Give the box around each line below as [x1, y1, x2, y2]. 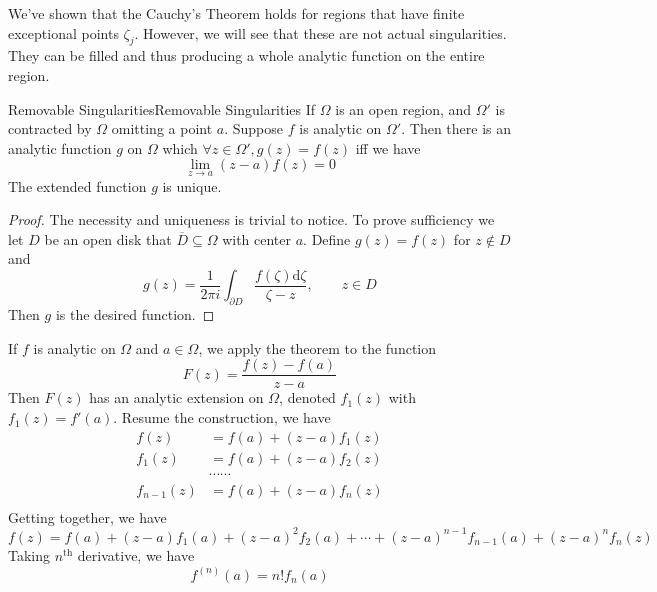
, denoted [279, 387, 336, 408]
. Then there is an [401, 118, 511, 139]
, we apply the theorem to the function [198, 337, 437, 358]
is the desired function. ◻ [55, 304, 215, 325]
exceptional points [8, 22, 119, 43]
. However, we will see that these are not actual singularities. [134, 22, 507, 43]
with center [222, 228, 291, 249]
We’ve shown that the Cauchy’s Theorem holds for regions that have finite [8, 3, 465, 23]
